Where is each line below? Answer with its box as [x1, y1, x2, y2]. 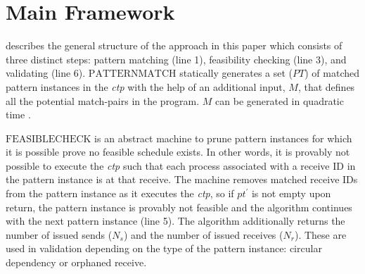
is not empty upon [251, 186, 331, 201]
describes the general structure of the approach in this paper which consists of [6, 38, 342, 53]
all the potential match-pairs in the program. [6, 93, 200, 108]
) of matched [305, 66, 360, 80]
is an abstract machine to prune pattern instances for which [94, 130, 352, 145]
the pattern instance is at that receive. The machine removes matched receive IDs [6, 172, 358, 187]
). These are [294, 227, 347, 242]
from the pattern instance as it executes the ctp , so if [6, 186, 234, 201]
